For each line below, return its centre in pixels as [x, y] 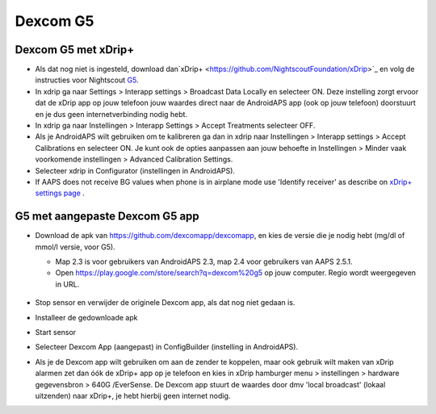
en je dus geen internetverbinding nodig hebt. [111, 114]
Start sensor [56, 332]
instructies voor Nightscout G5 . [87, 80]
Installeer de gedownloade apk [86, 317]
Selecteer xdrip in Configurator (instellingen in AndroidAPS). [135, 170]
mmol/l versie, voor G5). [75, 247]
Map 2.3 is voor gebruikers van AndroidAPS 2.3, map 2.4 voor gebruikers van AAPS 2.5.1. [204, 261]
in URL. [67, 284]
